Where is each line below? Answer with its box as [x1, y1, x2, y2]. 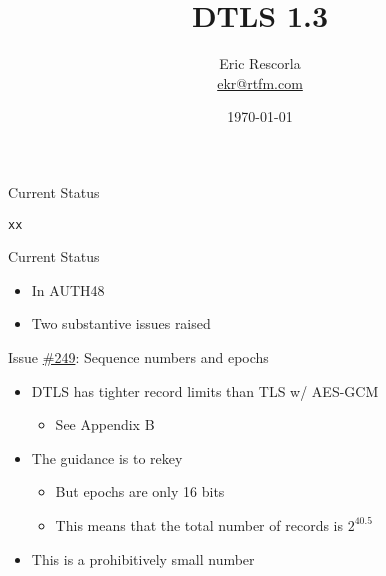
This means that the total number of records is [55, 514, 343, 535]
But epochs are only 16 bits [55, 481, 225, 502]
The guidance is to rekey [31, 447, 183, 468]
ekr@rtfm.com [217, 72, 303, 93]
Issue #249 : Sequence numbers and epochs [8, 346, 269, 367]
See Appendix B [55, 414, 155, 435]
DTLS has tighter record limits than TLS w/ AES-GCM [31, 380, 379, 401]
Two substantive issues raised [31, 313, 211, 334]
